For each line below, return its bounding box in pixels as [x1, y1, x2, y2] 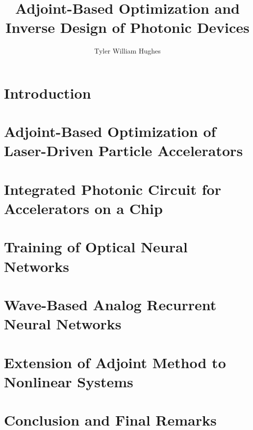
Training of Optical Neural [4, 237, 188, 257]
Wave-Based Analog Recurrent [4, 294, 217, 314]
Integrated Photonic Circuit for [4, 179, 221, 199]
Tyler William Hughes [94, 46, 161, 56]
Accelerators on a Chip [4, 198, 163, 218]
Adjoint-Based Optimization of [4, 121, 216, 141]
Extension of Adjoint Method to [4, 352, 226, 372]
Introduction [4, 82, 91, 103]
